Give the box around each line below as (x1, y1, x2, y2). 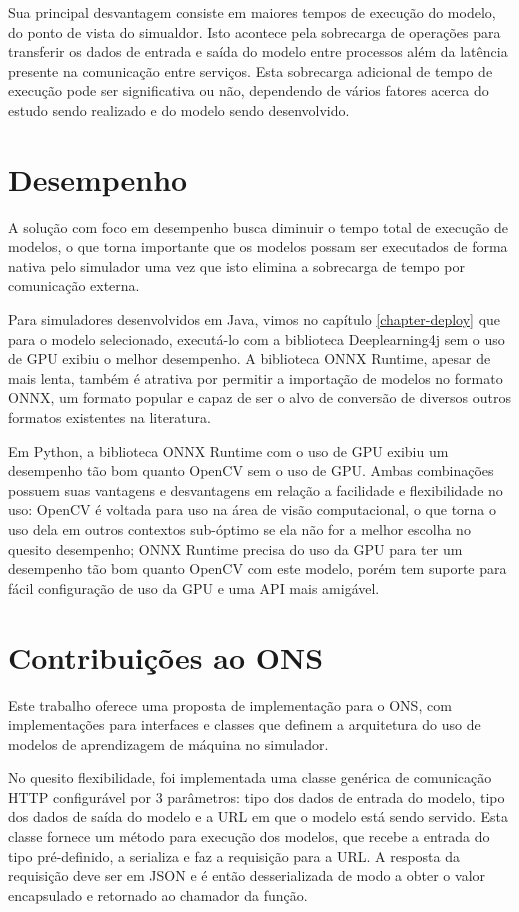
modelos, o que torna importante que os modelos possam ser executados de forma (8, 236, 508, 257)
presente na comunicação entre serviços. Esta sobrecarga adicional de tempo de (8, 60, 493, 81)
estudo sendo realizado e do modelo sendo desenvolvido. (8, 99, 350, 120)
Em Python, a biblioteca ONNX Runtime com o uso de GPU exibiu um (8, 440, 449, 461)
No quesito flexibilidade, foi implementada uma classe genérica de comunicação (8, 767, 492, 788)
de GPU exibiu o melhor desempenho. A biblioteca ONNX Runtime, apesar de (8, 348, 491, 369)
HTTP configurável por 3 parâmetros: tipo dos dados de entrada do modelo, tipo (8, 786, 505, 807)
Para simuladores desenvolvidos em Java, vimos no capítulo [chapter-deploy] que (8, 309, 501, 330)
